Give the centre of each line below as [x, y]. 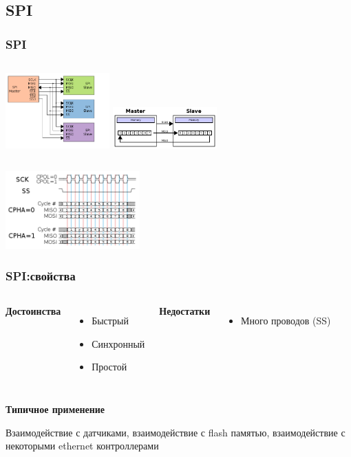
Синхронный [118, 343]
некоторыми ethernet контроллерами [82, 446]
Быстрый [110, 321]
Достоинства [33, 311]
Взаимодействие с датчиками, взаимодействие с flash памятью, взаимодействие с [175, 432]
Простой [109, 367]
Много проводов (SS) [286, 321]
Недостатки [185, 311]
